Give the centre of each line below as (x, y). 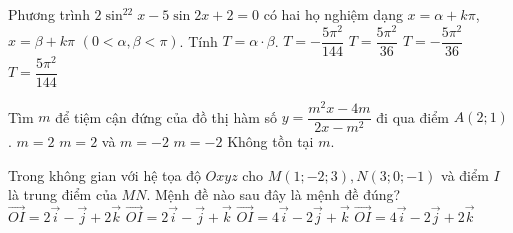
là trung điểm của (62, 194)
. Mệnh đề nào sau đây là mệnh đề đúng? (273, 194)
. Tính (198, 40)
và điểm (465, 174)
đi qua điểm (413, 116)
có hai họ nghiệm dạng (333, 14)
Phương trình (49, 14)
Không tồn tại (270, 141)
